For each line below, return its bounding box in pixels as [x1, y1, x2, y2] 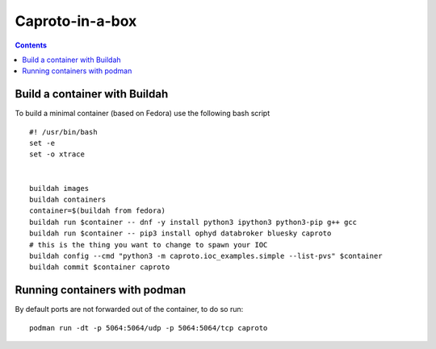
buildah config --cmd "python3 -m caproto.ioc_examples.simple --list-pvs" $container [29, 251, 383, 260]
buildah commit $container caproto [29, 263, 170, 272]
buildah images [29, 184, 90, 193]
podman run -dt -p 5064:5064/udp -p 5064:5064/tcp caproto [29, 323, 268, 332]
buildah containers [29, 194, 107, 204]
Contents [15, 40, 48, 50]
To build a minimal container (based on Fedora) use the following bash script [15, 109, 270, 118]
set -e [29, 139, 56, 148]
